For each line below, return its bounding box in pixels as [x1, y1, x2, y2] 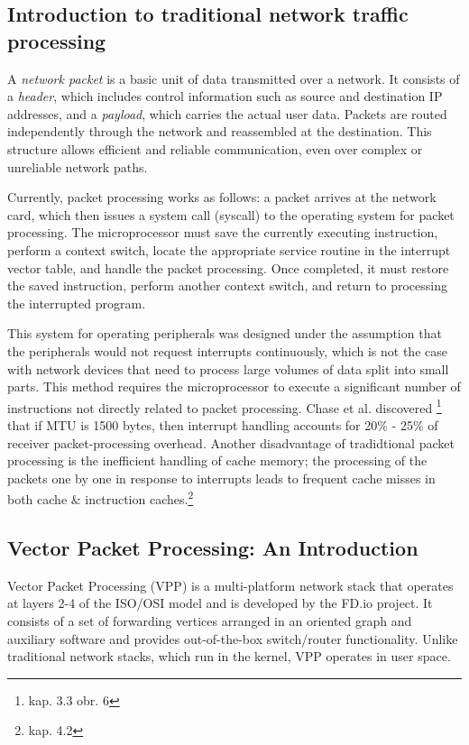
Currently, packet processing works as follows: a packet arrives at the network [7, 188, 437, 207]
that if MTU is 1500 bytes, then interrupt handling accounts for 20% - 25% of [7, 415, 438, 434]
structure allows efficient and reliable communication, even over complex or [7, 139, 423, 158]
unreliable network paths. [7, 157, 148, 176]
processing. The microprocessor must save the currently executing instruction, [7, 223, 438, 242]
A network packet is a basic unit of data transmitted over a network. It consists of [7, 69, 460, 87]
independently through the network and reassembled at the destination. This [7, 122, 432, 141]
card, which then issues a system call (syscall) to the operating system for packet [7, 205, 455, 224]
